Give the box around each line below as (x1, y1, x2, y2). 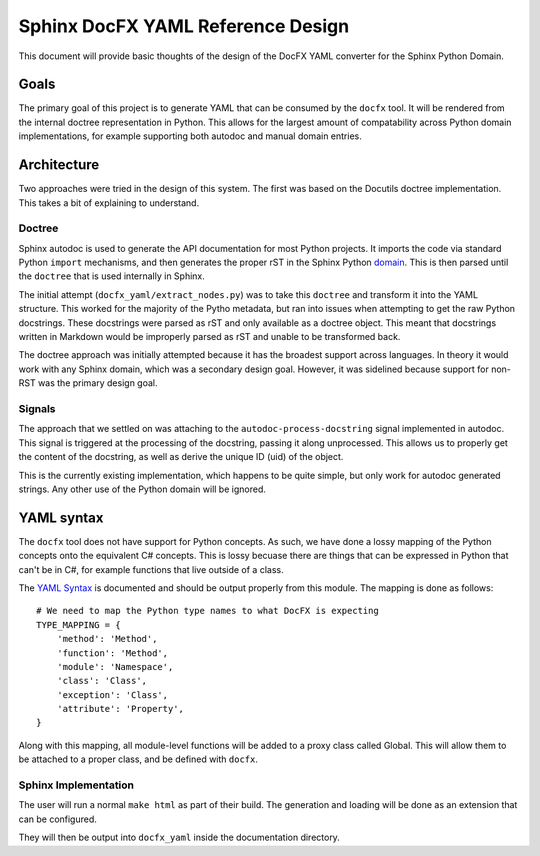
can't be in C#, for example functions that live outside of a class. (18, 563, 284, 575)
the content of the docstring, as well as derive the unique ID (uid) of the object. (18, 451, 344, 463)
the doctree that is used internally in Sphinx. (18, 270, 205, 282)
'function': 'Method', (56, 647, 169, 659)
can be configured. (18, 813, 97, 825)
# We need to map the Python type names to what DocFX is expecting (36, 605, 379, 617)
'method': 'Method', (56, 633, 158, 645)
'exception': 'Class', (56, 689, 169, 700)
